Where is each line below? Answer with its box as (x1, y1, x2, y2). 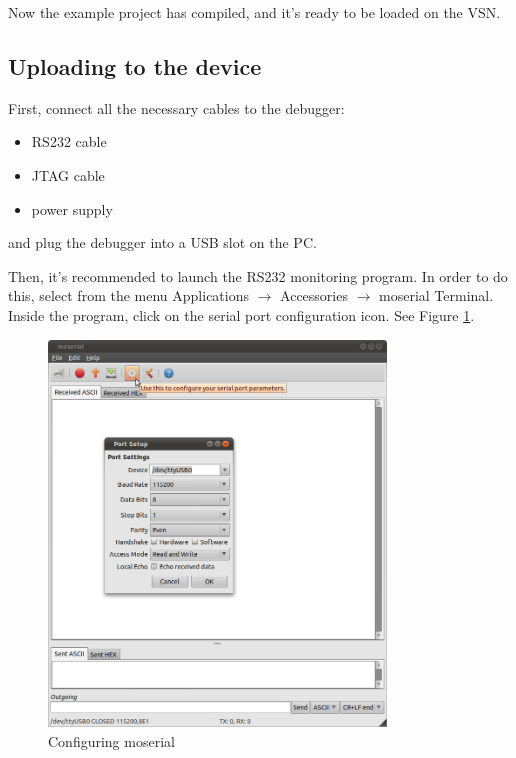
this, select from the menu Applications (8, 285, 249, 306)
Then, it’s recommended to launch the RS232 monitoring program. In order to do (8, 265, 508, 286)
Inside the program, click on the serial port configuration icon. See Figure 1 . (8, 304, 475, 325)
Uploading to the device (8, 50, 262, 81)
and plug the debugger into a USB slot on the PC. (8, 232, 317, 253)
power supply (31, 198, 113, 219)
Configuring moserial (48, 730, 175, 751)
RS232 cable (31, 131, 107, 152)
